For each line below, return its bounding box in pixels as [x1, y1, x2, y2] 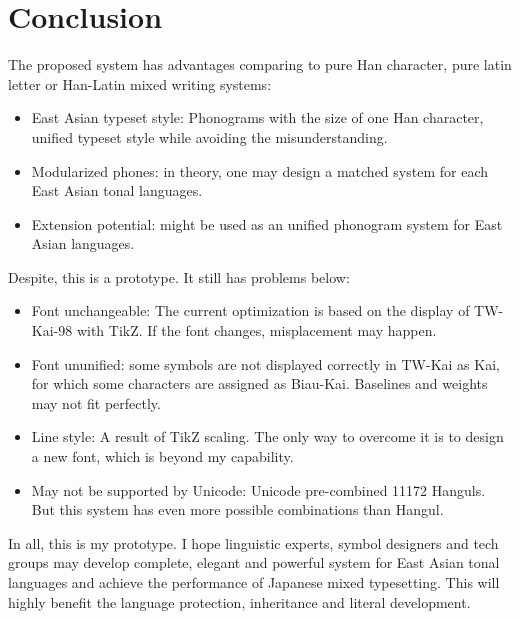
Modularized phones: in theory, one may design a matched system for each [31, 160, 488, 181]
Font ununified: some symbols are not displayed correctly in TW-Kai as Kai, [31, 353, 500, 374]
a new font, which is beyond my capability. [31, 446, 294, 467]
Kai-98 [31, 320, 73, 341]
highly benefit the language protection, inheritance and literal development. [8, 591, 471, 612]
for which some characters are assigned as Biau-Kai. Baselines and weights [31, 373, 488, 394]
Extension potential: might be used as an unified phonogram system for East [31, 213, 503, 234]
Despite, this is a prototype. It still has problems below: [8, 266, 350, 287]
